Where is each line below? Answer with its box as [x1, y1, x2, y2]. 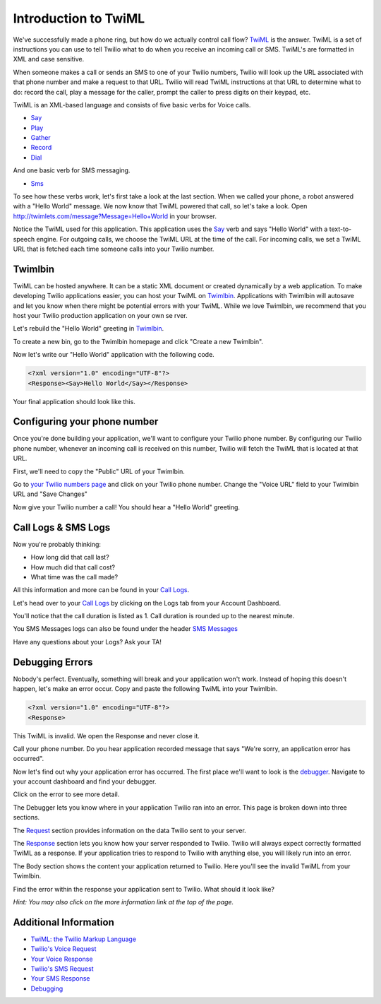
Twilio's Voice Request [30, 945, 97, 953]
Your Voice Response [30, 955, 93, 963]
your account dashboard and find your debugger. [13, 777, 157, 786]
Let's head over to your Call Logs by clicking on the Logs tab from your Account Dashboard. [13, 598, 282, 607]
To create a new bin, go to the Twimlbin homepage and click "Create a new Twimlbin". [13, 337, 264, 346]
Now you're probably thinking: [13, 540, 102, 548]
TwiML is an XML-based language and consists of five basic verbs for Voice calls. [13, 100, 251, 109]
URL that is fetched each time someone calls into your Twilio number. [13, 244, 214, 253]
